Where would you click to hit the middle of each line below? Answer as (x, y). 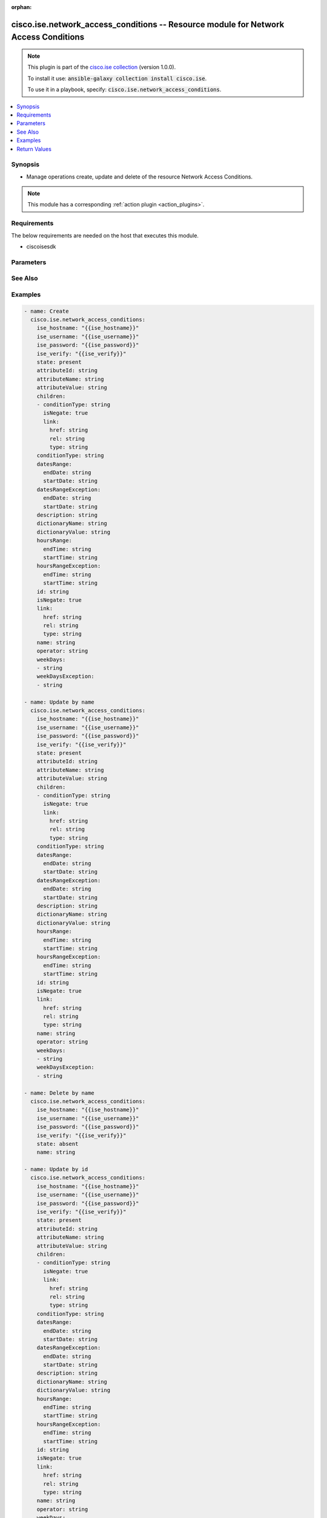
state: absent (58, 1144)
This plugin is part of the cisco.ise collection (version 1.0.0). (102, 67)
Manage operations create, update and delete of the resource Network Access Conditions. (140, 177)
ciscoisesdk (41, 247)
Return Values (34, 149)
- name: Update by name (59, 702)
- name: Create (46, 311)
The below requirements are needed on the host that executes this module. (105, 235)
